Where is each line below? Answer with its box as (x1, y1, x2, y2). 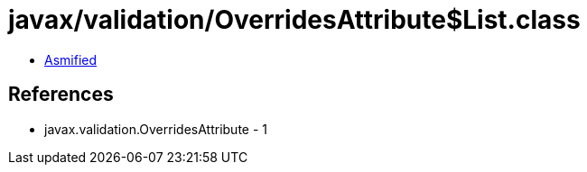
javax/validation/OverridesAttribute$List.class (8, 5, 581, 35)
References (8, 83, 114, 106)
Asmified (44, 51, 98, 68)
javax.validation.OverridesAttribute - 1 (44, 121, 267, 137)
